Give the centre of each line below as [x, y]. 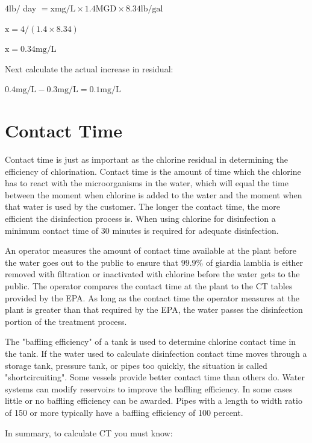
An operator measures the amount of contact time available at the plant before [151, 250]
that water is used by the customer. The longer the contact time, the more [142, 206]
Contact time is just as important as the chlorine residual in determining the [146, 159]
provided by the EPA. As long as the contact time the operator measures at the [152, 297]
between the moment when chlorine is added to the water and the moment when [154, 194]
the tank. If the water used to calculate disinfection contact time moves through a [156, 353]
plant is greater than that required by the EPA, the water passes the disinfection [154, 309]
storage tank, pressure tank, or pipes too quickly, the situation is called [136, 365]
